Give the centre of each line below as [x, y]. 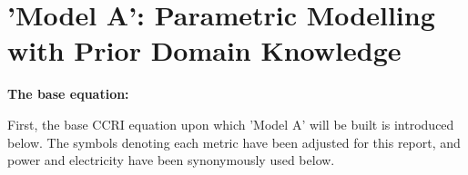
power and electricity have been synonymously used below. [171, 160]
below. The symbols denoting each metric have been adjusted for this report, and [234, 142]
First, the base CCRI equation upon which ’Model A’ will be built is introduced [231, 124]
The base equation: [68, 94]
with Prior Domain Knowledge [204, 50]
